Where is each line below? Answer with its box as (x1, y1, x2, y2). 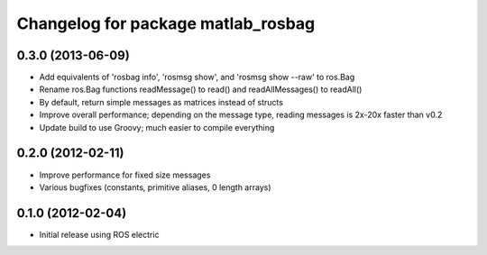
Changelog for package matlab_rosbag (16, 14, 316, 33)
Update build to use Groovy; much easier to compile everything (39, 122, 275, 132)
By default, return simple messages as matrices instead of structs (39, 96, 284, 107)
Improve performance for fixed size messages (39, 169, 211, 180)
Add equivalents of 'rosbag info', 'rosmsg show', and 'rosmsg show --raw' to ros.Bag (39, 72, 355, 83)
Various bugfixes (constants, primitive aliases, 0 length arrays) (39, 181, 271, 193)
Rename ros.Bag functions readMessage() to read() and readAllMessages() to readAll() (39, 84, 363, 95)
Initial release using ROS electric (39, 229, 160, 240)
